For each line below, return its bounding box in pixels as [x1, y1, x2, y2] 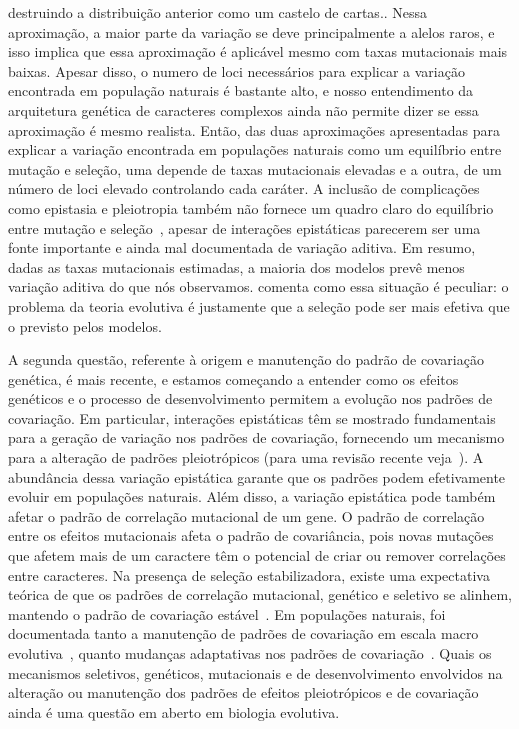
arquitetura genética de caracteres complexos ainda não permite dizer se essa [8, 99, 479, 120]
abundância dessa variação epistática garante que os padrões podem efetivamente [8, 466, 506, 487]
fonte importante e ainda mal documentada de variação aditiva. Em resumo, [8, 237, 476, 258]
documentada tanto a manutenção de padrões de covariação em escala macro [8, 623, 479, 644]
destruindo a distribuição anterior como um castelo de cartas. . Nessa [8, 2, 428, 22]
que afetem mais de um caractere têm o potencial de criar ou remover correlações [8, 545, 506, 566]
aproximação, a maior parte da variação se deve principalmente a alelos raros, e [8, 21, 495, 42]
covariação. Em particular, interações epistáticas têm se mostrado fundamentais [8, 407, 496, 428]
